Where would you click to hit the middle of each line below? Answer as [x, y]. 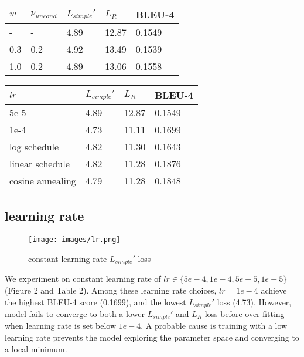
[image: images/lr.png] [74, 240]
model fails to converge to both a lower [75, 313]
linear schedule [40, 164]
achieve [274, 290]
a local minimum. [36, 348]
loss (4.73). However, [254, 302]
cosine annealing [43, 181]
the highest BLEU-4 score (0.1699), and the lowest [95, 302]
